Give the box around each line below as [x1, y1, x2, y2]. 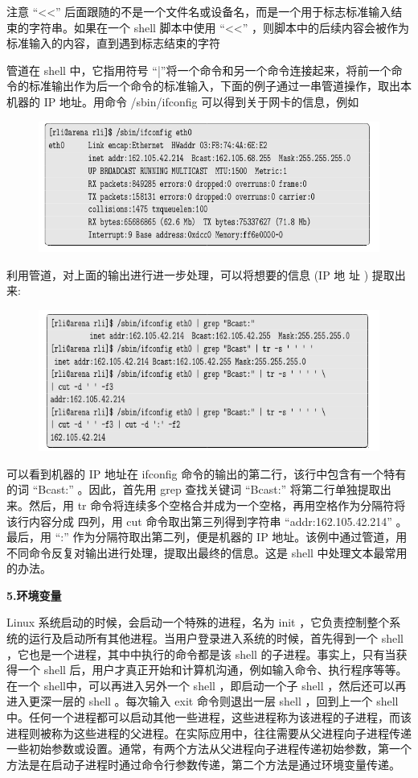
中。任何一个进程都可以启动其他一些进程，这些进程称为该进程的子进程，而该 [6, 709, 412, 726]
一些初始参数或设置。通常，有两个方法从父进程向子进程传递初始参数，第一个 [6, 740, 412, 757]
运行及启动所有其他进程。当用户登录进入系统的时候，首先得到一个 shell [28, 630, 404, 647]
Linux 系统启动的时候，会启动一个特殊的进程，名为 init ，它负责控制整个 [6, 614, 390, 631]
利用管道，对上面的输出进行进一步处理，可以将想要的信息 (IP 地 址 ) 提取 [6, 266, 395, 283]
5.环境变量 [6, 586, 62, 603]
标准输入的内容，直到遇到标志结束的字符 [6, 35, 220, 52]
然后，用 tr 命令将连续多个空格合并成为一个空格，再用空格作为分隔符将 [28, 496, 406, 513]
